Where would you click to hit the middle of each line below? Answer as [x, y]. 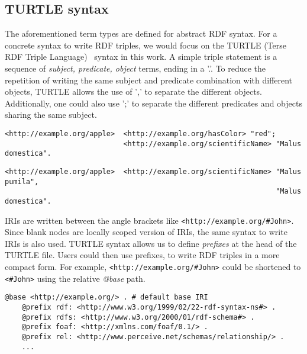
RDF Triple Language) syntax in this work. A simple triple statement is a [141, 57]
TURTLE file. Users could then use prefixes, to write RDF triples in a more [142, 255]
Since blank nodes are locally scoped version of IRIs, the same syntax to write [146, 232]
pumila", [22, 181]
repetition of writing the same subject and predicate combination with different [149, 80]
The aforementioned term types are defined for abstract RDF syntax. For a [141, 33]
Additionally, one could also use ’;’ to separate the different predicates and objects [153, 103]
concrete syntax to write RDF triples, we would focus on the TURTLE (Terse [146, 45]
